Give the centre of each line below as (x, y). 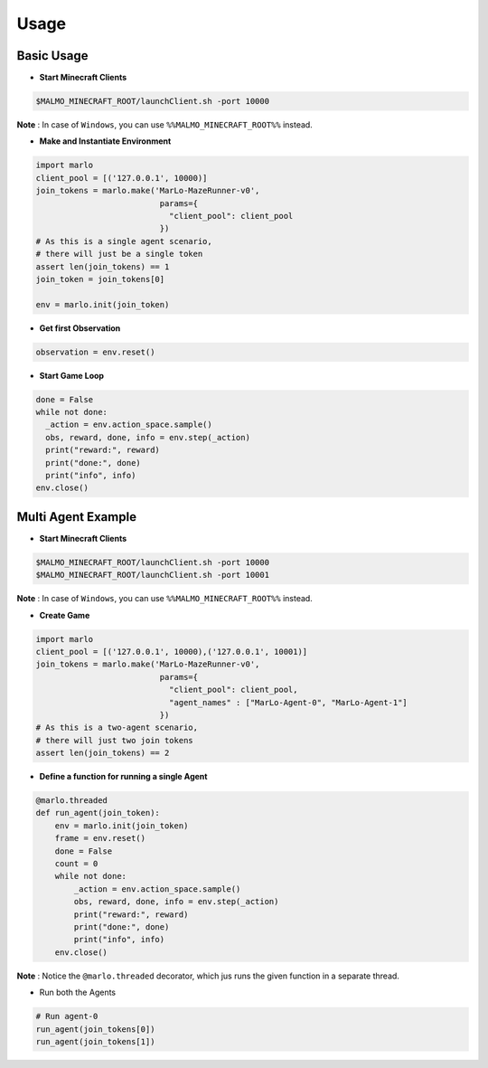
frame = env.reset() (100, 838)
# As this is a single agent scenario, (124, 241)
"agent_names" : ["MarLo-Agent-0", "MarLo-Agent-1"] (288, 702)
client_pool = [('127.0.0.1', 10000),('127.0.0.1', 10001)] (172, 652)
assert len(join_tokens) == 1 (103, 266)
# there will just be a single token (119, 254)
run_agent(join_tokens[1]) (95, 1041)
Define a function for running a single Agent (123, 777)
